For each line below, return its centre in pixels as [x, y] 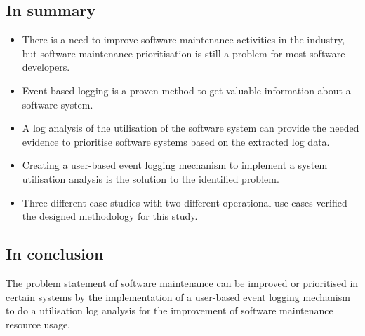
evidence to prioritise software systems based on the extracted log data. [176, 141]
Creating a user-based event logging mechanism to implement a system [175, 165]
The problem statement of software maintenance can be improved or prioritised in [182, 282]
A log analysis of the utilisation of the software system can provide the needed [191, 128]
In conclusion [55, 254]
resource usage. [38, 324]
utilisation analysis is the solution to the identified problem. [151, 178]
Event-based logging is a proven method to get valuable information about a [186, 90]
